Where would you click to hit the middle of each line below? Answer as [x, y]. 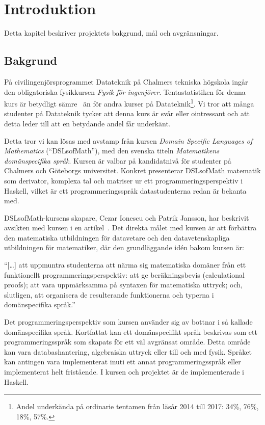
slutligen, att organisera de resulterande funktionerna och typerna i [109, 294]
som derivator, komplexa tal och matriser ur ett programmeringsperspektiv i [124, 180]
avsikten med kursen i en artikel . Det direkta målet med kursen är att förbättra [130, 228]
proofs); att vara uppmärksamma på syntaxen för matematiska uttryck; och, [123, 285]
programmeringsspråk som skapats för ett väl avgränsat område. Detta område [127, 342]
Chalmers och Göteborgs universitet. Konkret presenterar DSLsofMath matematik [132, 170]
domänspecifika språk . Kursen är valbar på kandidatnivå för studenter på [118, 160]
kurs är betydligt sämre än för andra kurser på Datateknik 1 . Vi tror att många [129, 103]
